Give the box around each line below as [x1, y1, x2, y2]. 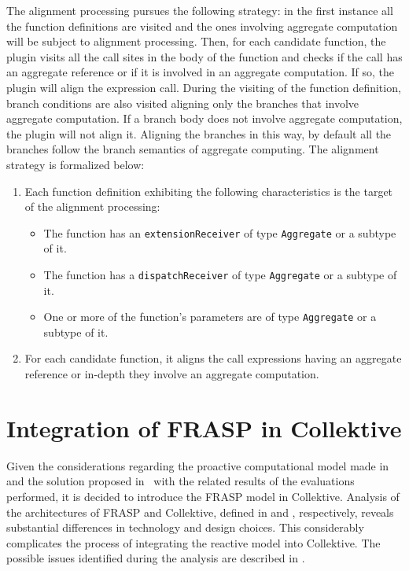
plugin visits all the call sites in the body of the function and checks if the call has [6, 48, 403, 64]
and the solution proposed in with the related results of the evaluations [6, 473, 355, 489]
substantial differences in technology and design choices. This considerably [6, 519, 364, 536]
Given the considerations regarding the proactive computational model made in [6, 457, 389, 473]
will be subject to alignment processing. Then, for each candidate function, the [6, 33, 386, 50]
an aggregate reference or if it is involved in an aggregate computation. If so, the [6, 64, 395, 80]
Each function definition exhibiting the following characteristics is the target [24, 182, 393, 199]
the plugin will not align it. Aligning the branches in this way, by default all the [6, 125, 392, 142]
